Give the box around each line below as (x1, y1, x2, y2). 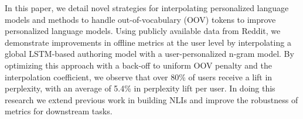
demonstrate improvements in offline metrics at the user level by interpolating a (5, 36, 291, 48)
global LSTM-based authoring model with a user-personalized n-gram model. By (5, 47, 294, 60)
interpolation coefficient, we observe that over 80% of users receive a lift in (5, 70, 273, 83)
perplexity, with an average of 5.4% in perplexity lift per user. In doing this (5, 82, 275, 94)
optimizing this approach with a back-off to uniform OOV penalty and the (5, 59, 272, 71)
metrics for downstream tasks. (5, 105, 113, 117)
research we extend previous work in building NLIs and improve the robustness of (5, 93, 298, 106)
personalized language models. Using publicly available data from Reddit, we (5, 25, 281, 37)
